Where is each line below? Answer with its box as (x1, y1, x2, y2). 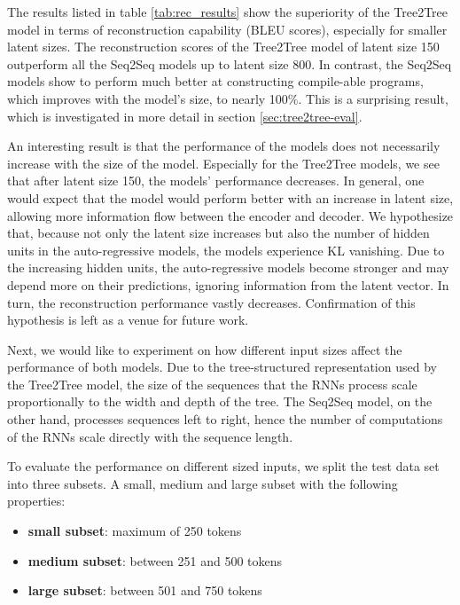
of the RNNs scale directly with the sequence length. (7, 427, 293, 445)
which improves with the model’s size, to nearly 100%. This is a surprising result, (7, 89, 448, 107)
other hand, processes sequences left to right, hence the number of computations (7, 410, 443, 428)
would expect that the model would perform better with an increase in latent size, (7, 188, 454, 207)
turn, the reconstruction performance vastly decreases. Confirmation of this (7, 293, 416, 311)
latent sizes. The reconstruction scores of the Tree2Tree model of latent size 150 (7, 37, 440, 56)
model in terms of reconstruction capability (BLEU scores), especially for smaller (7, 20, 448, 38)
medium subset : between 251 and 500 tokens (27, 551, 283, 570)
